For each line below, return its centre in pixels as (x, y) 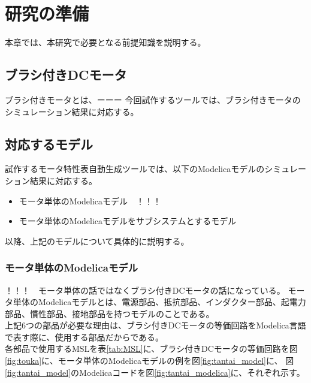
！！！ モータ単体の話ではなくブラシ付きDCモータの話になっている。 (145, 290)
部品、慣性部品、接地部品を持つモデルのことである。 (110, 313)
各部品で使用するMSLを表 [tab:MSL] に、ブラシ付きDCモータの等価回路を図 (151, 349)
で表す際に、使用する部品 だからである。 (84, 337)
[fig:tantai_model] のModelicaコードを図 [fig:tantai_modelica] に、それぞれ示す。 (155, 372)
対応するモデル (49, 144)
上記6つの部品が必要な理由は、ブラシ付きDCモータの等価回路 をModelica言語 (155, 325)
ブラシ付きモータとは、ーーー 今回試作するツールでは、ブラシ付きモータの (153, 99)
